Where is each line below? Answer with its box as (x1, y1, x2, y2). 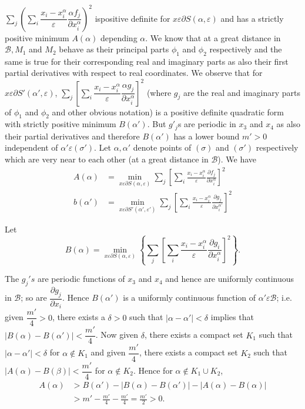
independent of (5, 141, 58, 154)
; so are (21, 291, 47, 304)
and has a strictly (220, 12, 284, 24)
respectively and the (209, 43, 282, 55)
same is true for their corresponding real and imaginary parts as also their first (5, 55, 289, 67)
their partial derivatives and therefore (5, 129, 140, 142)
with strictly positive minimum (5, 118, 116, 130)
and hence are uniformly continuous (165, 272, 294, 285)
